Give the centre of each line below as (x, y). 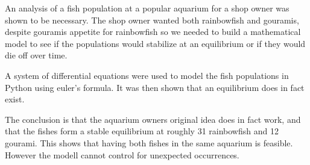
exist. (15, 99)
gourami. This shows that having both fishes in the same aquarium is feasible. (149, 142)
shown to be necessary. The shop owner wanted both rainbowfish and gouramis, (152, 20)
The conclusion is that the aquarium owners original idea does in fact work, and (153, 119)
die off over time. (36, 55)
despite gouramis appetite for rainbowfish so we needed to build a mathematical (153, 32)
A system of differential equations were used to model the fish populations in (147, 75)
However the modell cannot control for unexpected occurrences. (122, 154)
